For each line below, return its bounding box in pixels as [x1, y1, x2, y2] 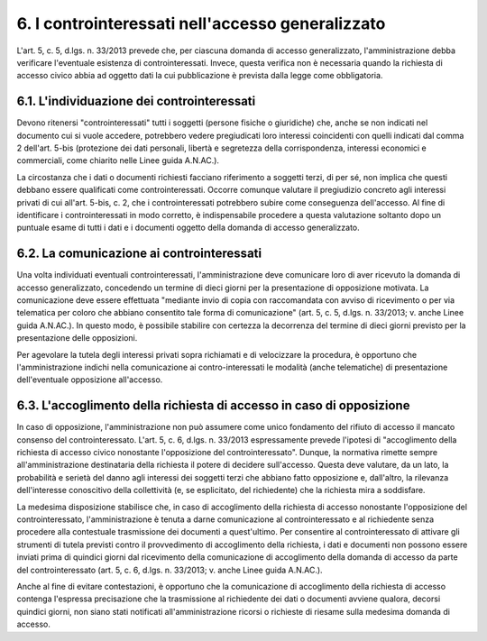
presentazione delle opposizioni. [16, 333, 138, 343]
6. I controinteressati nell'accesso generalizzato [16, 14, 386, 33]
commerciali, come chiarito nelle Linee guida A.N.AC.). [16, 155, 220, 166]
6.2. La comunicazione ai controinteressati [16, 246, 262, 261]
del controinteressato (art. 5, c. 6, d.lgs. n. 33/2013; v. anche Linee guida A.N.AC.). [16, 564, 324, 575]
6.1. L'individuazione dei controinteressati [16, 94, 256, 109]
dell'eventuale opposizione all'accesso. [16, 374, 163, 385]
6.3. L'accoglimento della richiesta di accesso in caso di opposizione [16, 398, 410, 414]
